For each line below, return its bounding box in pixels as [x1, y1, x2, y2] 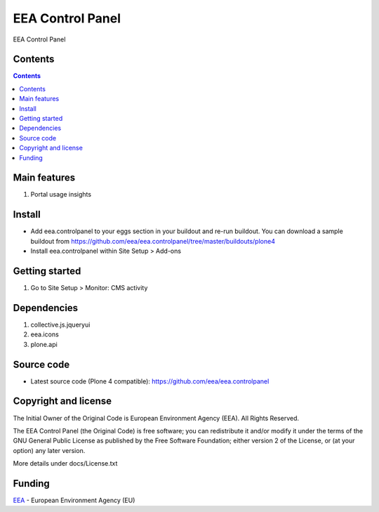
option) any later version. [13, 446, 86, 454]
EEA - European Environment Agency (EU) [13, 496, 135, 505]
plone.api [30, 340, 58, 348]
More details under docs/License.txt [13, 459, 118, 468]
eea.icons [30, 330, 59, 339]
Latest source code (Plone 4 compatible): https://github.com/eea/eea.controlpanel [30, 376, 270, 386]
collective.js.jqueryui [30, 320, 91, 329]
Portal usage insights [30, 190, 91, 199]
